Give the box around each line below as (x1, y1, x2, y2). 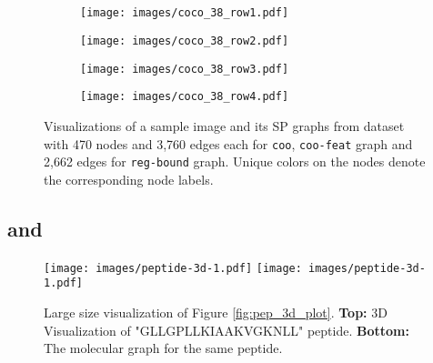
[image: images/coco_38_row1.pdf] (80, 6, 289, 20)
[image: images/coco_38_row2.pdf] (80, 35, 289, 48)
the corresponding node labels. (44, 169, 214, 188)
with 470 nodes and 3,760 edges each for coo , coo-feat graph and (44, 134, 413, 153)
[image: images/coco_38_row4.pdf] (80, 90, 289, 104)
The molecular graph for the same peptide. (44, 338, 283, 358)
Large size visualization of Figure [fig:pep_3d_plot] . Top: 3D (44, 303, 388, 322)
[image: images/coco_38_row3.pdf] (80, 62, 289, 76)
